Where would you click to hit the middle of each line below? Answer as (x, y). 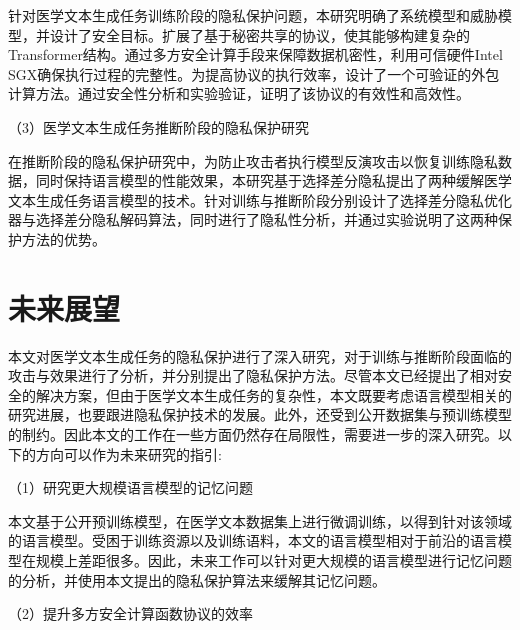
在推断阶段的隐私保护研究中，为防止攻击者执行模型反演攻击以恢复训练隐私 (253, 160)
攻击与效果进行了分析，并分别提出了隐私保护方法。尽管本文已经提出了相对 (253, 375)
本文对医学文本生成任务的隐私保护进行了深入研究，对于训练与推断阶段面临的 (260, 355)
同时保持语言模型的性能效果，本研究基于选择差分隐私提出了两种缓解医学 (273, 180)
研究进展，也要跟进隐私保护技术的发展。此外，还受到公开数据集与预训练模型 (260, 414)
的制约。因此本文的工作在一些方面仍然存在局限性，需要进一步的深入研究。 (253, 434)
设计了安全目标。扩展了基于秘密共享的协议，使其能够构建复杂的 (259, 34)
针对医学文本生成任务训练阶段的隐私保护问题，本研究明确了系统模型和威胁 (253, 15)
